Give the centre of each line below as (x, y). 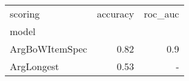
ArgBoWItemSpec (48, 49)
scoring (25, 14)
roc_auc (161, 14)
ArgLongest (34, 66)
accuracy (115, 14)
